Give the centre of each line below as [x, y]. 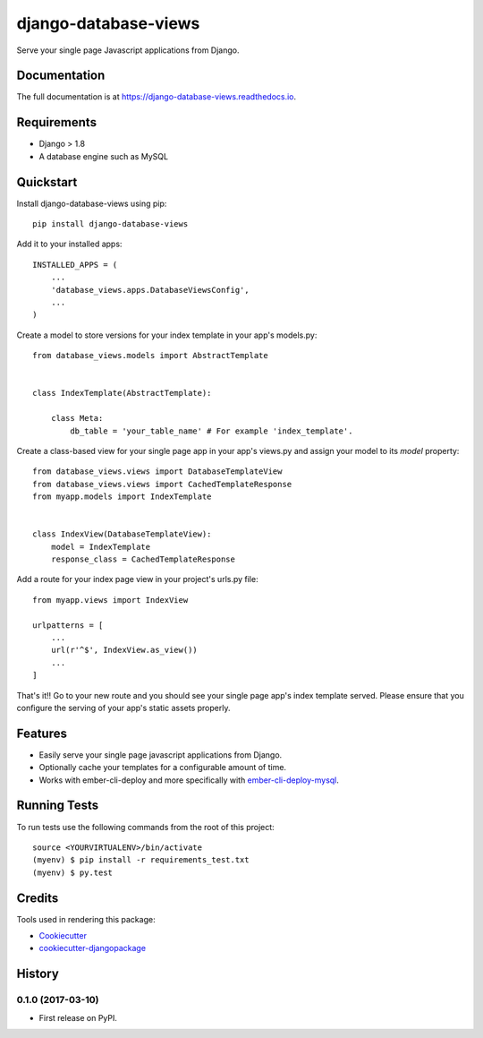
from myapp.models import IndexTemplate [122, 497]
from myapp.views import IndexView [110, 600]
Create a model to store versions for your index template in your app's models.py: [167, 335]
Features [42, 733]
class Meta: [77, 418]
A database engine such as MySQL [104, 156]
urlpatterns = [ [68, 625]
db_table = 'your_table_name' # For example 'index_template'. [212, 431]
